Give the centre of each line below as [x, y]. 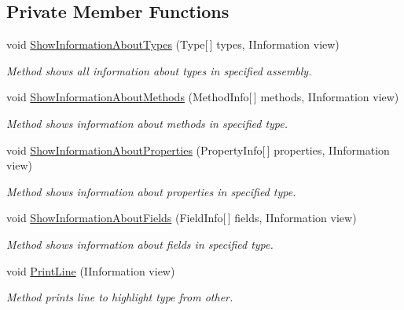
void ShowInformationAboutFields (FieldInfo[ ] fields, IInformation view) [182, 218]
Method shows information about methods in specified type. [147, 123]
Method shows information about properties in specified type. [151, 191]
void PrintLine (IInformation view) [91, 270]
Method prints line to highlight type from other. [120, 297]
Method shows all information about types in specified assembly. [159, 70]
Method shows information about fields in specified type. [140, 244]
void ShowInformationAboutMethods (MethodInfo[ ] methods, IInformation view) [203, 97]
